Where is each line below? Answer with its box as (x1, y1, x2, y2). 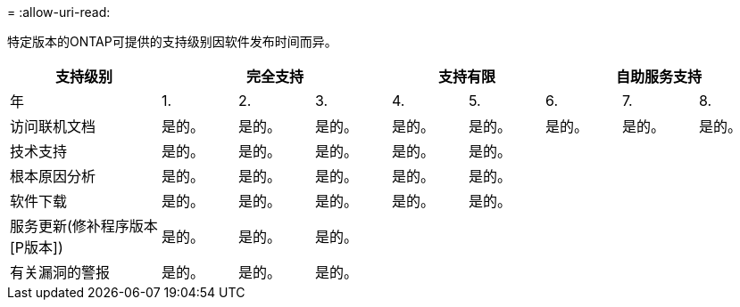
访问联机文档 (10, 117, 96, 135)
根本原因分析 (10, 167, 96, 185)
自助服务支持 (615, 68, 702, 85)
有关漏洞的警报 (10, 263, 111, 281)
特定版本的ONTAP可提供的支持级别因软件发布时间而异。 (7, 34, 337, 49)
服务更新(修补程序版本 (10, 217, 158, 235)
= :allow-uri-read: (7, 4, 111, 20)
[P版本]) (10, 238, 63, 256)
